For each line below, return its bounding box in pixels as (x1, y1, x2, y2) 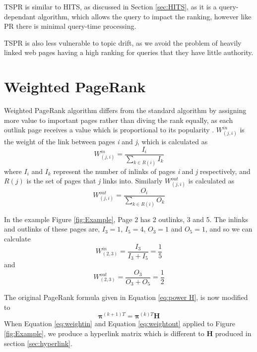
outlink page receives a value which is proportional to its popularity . (4, 124, 214, 135)
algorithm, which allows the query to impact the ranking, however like (38, 11, 252, 21)
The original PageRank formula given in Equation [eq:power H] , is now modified (4, 292, 248, 302)
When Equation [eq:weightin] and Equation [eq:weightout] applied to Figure (4, 318, 235, 329)
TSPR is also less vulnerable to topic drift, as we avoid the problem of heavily (4, 37, 242, 48)
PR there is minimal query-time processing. (4, 21, 136, 31)
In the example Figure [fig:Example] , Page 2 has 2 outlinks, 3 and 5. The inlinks (4, 214, 249, 224)
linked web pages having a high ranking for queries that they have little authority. (4, 47, 254, 58)
